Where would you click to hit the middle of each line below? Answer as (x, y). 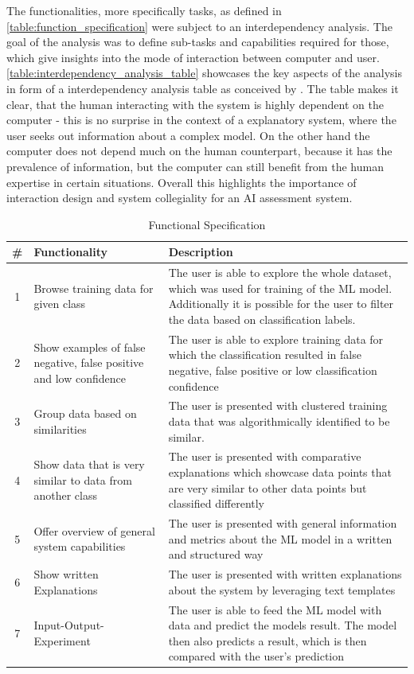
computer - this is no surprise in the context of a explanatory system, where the (201, 120)
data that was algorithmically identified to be (279, 421)
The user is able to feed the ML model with (275, 609)
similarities (60, 429)
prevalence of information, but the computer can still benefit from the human (195, 166)
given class (60, 304)
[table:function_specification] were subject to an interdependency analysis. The (199, 26)
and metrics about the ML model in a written (280, 538)
